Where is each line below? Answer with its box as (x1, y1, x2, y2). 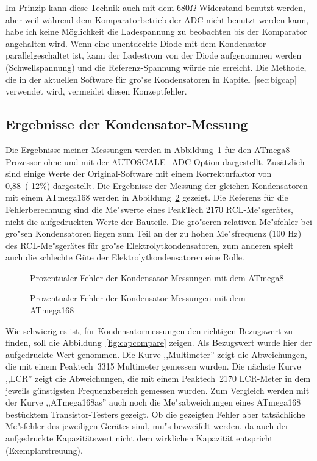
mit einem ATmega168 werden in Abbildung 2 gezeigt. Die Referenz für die (5, 191, 288, 204)
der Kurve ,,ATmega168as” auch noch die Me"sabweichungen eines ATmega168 (5, 396, 301, 409)
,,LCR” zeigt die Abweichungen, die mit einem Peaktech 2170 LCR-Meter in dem (5, 372, 311, 385)
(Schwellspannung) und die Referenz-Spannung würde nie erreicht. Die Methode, (5, 60, 307, 73)
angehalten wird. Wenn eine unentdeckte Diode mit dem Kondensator (5, 37, 266, 49)
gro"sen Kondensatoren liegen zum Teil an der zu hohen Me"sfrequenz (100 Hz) (5, 227, 302, 240)
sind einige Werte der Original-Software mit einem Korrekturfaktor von (5, 167, 272, 180)
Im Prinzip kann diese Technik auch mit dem (5, 1, 174, 13)
